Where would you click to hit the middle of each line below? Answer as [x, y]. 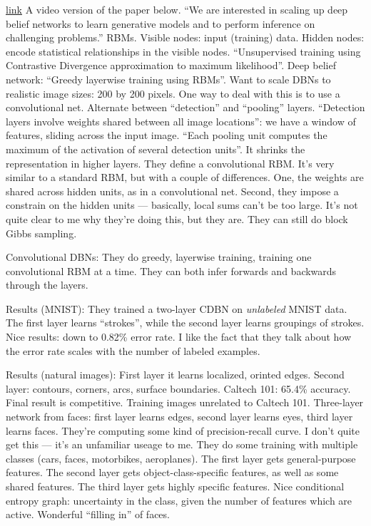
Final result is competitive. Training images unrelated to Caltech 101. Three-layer [185, 402]
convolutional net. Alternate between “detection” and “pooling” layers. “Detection [185, 107]
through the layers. [47, 285]
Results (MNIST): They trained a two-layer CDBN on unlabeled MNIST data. [177, 308]
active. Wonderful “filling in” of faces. [88, 514]
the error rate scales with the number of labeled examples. [133, 350]
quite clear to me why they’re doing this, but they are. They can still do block [177, 218]
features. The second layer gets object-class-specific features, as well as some [172, 472]
